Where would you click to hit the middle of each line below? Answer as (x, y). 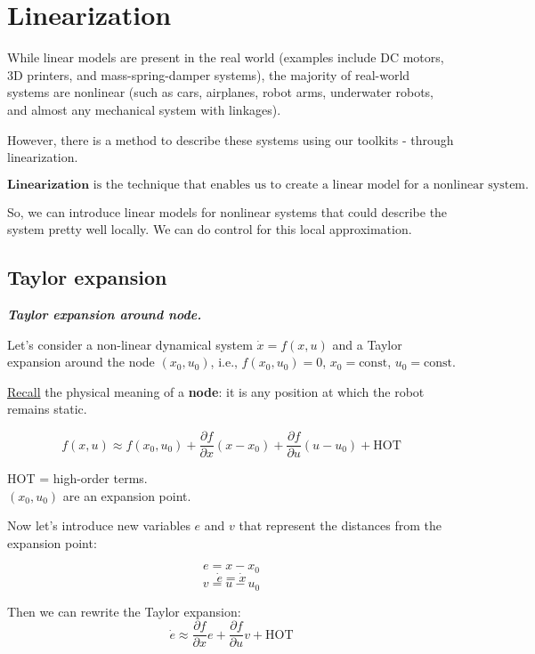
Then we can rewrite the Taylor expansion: (124, 611)
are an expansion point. (127, 495)
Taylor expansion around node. (105, 315)
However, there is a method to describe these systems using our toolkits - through (231, 139)
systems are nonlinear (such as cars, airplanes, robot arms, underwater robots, (220, 92)
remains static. (47, 409)
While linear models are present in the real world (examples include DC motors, (226, 57)
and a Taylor (367, 344)
